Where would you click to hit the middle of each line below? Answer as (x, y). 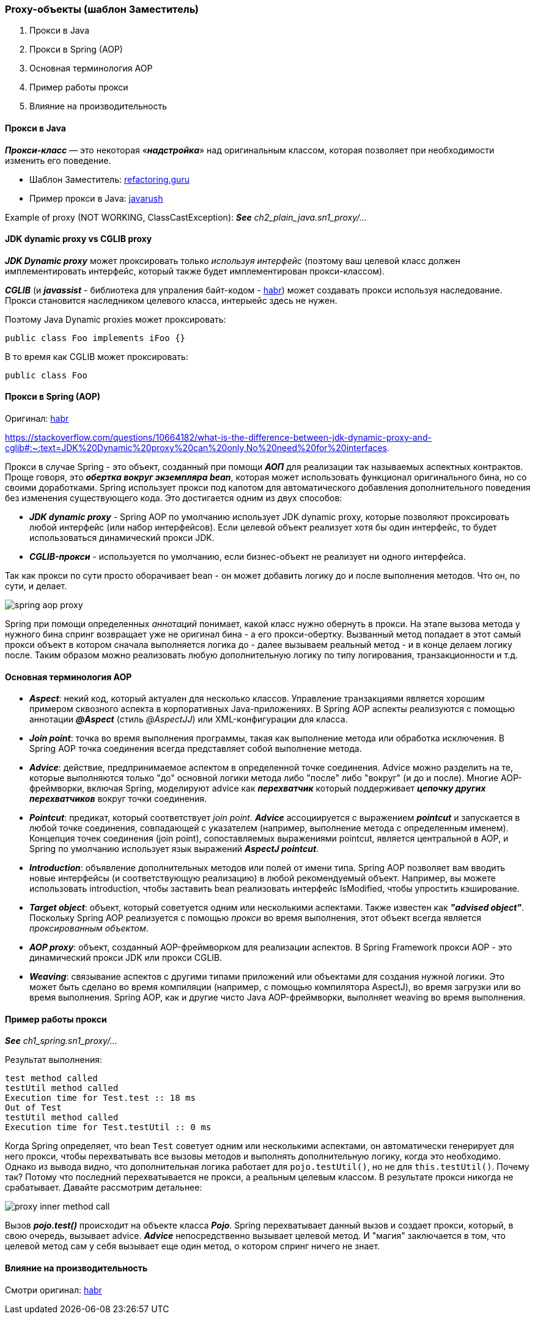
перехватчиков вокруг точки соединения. (118, 799)
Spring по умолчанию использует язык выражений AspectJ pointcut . (174, 849)
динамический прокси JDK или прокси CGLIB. (126, 958)
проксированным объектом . (89, 928)
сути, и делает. (36, 586)
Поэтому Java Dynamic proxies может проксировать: (116, 319)
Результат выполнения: (54, 1060)
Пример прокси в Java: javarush (96, 198)
